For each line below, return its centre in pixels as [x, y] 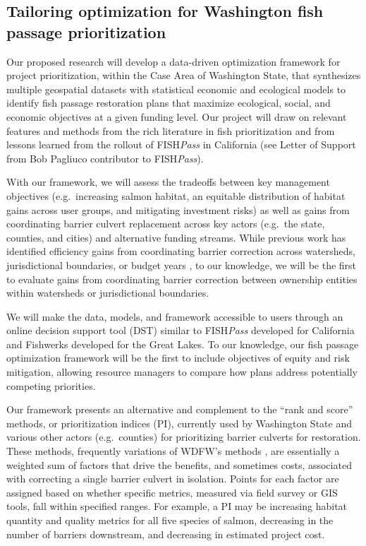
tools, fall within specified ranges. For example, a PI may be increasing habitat [177, 506]
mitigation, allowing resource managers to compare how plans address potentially [182, 372]
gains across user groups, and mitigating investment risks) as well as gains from [178, 209]
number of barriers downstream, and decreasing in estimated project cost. [166, 534]
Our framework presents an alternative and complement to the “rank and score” [180, 409]
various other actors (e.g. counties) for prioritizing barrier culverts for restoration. [184, 437]
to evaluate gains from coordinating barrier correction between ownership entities [182, 279]
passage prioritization [86, 31]
